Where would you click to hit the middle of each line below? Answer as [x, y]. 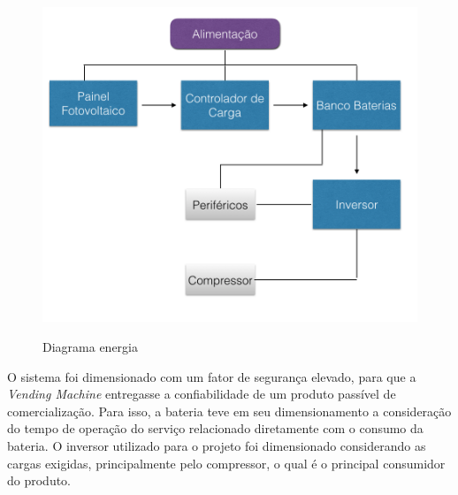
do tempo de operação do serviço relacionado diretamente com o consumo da [215, 428]
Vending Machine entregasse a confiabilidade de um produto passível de [202, 394]
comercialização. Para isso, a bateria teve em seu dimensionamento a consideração [229, 411]
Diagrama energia [90, 347]
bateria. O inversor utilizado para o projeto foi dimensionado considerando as [217, 445]
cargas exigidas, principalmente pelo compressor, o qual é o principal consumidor [226, 463]
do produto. [39, 480]
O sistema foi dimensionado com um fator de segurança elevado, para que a [212, 376]
